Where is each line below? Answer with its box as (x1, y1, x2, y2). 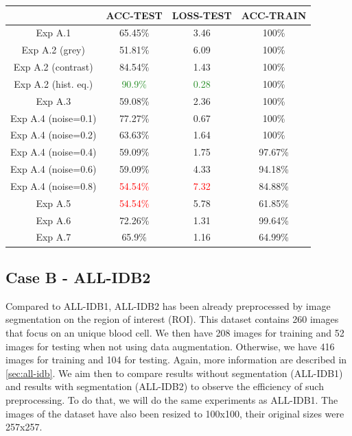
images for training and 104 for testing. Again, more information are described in (5, 352, 347, 367)
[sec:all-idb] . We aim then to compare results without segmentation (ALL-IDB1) (5, 365, 343, 380)
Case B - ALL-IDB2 (5, 266, 151, 287)
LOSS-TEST (172, 8, 232, 22)
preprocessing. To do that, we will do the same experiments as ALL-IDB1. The (5, 392, 338, 407)
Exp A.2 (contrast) (13, 60, 93, 74)
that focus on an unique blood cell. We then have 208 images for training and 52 (5, 325, 344, 339)
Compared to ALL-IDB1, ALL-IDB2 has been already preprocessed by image (5, 298, 331, 313)
